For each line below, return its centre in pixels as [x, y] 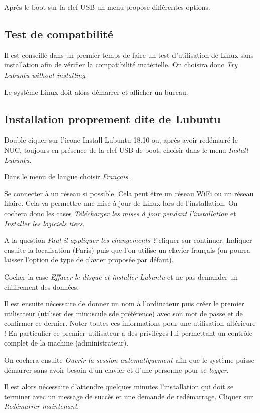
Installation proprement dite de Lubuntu [112, 119]
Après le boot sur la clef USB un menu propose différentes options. [107, 7]
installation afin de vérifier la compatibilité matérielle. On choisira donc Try [121, 65]
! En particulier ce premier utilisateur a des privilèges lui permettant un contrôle [128, 333]
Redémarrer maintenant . [42, 406]
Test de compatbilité [59, 33]
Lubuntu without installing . [46, 74]
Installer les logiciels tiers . [45, 223]
